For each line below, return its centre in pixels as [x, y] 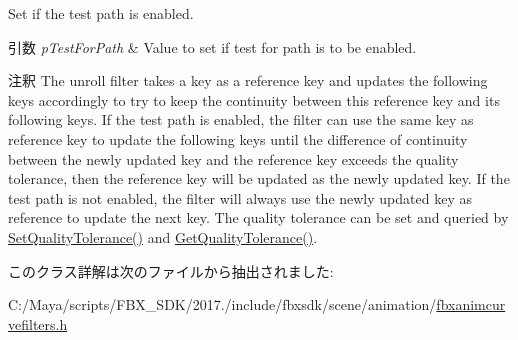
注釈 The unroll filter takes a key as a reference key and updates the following [248, 80]
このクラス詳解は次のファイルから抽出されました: [171, 270]
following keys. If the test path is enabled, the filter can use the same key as [241, 119]
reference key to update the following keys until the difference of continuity [238, 138]
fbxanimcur [471, 304]
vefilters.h [38, 323]
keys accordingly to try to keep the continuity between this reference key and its [254, 99]
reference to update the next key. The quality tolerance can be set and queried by [258, 217]
